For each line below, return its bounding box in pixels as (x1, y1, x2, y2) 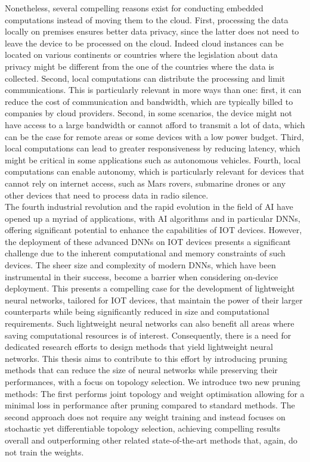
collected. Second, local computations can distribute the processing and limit (5, 72, 286, 84)
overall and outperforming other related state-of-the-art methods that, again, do (5, 433, 297, 446)
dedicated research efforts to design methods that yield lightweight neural (5, 340, 274, 353)
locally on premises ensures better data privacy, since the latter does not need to (5, 25, 299, 38)
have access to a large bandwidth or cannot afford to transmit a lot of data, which (5, 118, 305, 131)
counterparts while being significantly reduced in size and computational (5, 305, 269, 318)
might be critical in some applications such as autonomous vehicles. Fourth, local (5, 153, 301, 166)
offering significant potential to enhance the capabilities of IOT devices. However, (5, 224, 302, 236)
